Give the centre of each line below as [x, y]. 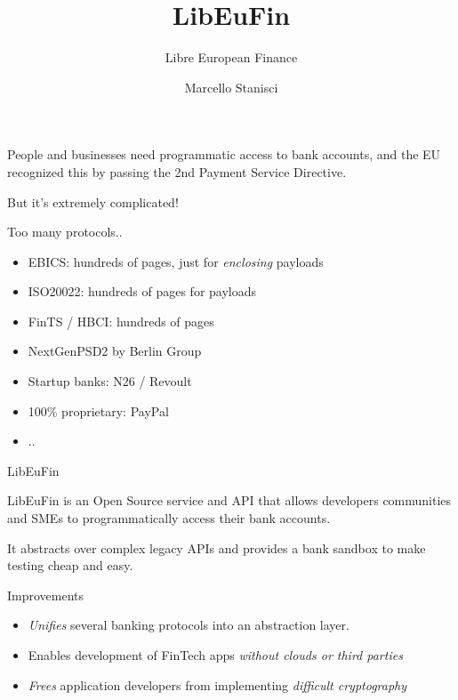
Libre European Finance [231, 57]
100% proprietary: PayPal [98, 410]
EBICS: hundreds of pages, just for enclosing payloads [176, 261]
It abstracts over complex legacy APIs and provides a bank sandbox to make [217, 547]
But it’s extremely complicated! [93, 201]
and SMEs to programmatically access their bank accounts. [169, 518]
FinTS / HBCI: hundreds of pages [121, 321]
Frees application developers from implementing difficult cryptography [217, 684]
